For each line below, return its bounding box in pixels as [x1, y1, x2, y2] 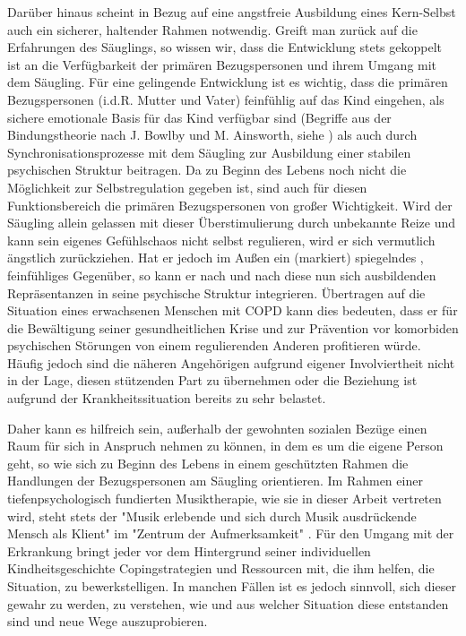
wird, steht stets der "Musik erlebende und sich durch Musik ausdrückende [7, 506, 417, 525]
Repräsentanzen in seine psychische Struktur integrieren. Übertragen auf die [7, 283, 426, 302]
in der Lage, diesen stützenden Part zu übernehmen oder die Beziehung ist [7, 371, 418, 390]
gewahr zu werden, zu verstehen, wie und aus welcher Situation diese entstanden [7, 594, 449, 613]
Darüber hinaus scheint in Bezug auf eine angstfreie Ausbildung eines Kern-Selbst [7, 3, 456, 21]
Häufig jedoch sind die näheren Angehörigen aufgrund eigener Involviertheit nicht [7, 353, 455, 372]
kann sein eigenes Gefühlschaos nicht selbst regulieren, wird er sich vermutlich [7, 230, 436, 249]
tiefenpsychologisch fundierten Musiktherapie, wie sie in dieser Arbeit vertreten [7, 489, 442, 508]
